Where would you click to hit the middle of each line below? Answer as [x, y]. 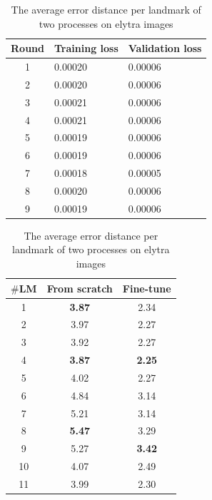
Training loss [86, 48]
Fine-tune [147, 288]
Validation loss [165, 48]
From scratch [80, 288]
